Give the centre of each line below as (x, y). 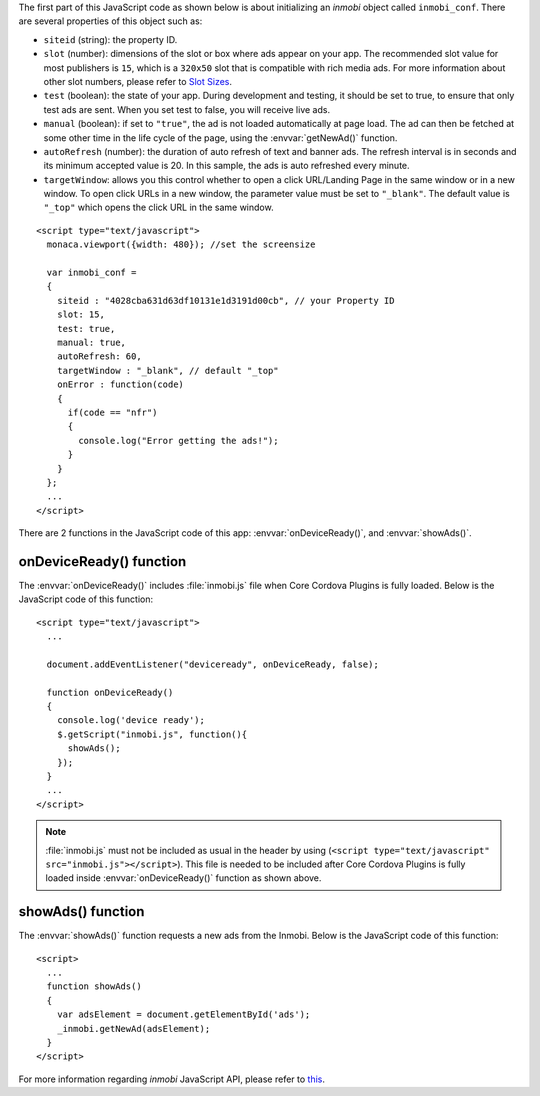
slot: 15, (80, 314)
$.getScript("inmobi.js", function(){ (152, 734)
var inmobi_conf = (91, 273)
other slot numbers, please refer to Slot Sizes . (138, 81)
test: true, (86, 328)
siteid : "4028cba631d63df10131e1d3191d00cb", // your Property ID (225, 300)
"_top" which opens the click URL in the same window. (158, 207)
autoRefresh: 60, (99, 356)
